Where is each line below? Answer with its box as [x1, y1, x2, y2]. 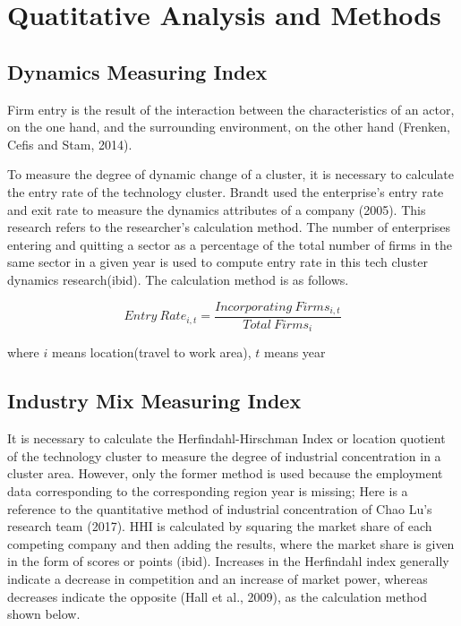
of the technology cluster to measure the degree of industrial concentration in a [7, 446, 441, 465]
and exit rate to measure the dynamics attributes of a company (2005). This [7, 200, 426, 219]
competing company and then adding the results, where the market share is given [7, 534, 455, 553]
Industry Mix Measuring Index [7, 387, 302, 415]
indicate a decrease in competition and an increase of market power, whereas [7, 570, 428, 587]
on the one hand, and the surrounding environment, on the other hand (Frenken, [7, 117, 450, 136]
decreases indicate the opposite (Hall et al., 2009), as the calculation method [7, 587, 427, 605]
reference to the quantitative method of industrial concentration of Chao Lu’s [7, 499, 432, 518]
